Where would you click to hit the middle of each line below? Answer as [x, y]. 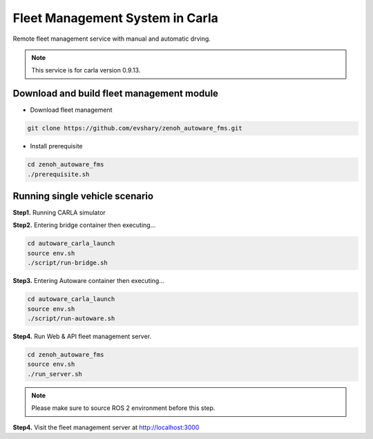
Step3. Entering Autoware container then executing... [89, 281]
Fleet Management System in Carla [116, 18]
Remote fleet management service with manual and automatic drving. [112, 39]
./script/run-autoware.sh [71, 318]
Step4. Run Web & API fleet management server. [82, 336]
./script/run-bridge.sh [68, 263]
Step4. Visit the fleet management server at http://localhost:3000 [106, 427]
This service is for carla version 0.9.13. [86, 70]
